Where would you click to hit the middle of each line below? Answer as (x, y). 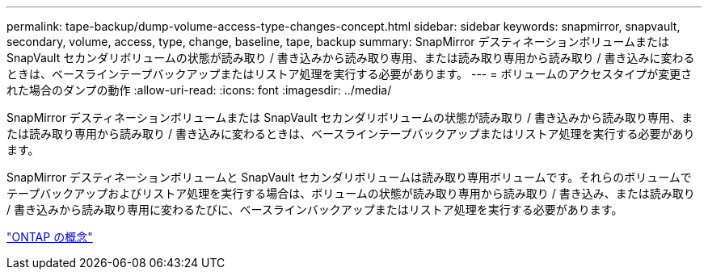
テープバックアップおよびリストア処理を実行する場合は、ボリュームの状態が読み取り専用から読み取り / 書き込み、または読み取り (351, 193)
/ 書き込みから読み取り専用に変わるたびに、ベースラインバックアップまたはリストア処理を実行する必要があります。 (315, 209)
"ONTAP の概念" (50, 237)
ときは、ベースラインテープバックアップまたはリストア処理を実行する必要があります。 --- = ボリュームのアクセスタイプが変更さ (350, 74)
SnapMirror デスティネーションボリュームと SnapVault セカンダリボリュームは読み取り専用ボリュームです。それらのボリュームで (349, 177)
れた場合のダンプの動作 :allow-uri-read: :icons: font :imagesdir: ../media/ (199, 90)
